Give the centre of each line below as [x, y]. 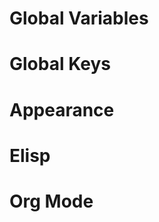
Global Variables [79, 18]
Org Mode [51, 201]
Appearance [62, 109]
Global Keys [60, 64]
